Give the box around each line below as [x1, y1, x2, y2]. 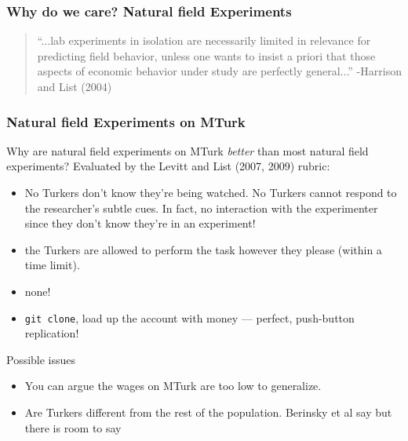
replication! [24, 325, 79, 341]
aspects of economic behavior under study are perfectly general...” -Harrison [37, 63, 402, 79]
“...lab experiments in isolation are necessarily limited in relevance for [37, 32, 371, 49]
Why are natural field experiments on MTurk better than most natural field [6, 142, 369, 159]
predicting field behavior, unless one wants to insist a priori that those [37, 47, 376, 64]
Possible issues [6, 351, 76, 367]
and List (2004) [37, 78, 112, 94]
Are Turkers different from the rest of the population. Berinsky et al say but [24, 404, 392, 420]
